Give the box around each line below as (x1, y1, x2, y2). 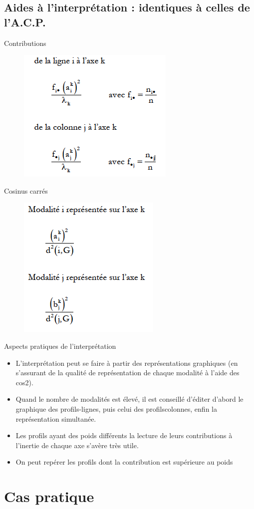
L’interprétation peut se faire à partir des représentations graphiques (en (15, 357, 238, 368)
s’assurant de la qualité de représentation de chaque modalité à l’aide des (15, 367, 240, 378)
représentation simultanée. (15, 413, 96, 424)
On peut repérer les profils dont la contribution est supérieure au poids (15, 457, 233, 467)
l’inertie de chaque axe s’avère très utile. (15, 440, 139, 450)
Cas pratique (4, 486, 94, 507)
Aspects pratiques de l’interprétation (4, 340, 116, 351)
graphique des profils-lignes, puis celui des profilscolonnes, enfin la (15, 403, 217, 414)
